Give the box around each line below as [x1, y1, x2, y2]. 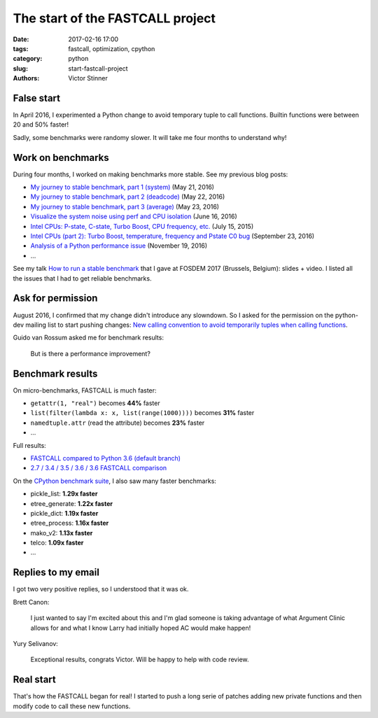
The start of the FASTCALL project [13, 10, 216, 26]
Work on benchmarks [13, 151, 110, 164]
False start [13, 92, 61, 104]
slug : [13, 64, 28, 73]
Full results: [13, 441, 47, 449]
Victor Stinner [68, 74, 108, 83]
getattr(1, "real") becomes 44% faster [30, 399, 160, 407]
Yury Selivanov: [13, 639, 59, 647]
